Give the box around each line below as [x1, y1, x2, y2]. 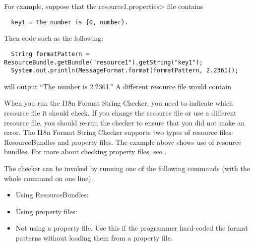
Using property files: [15, 206, 77, 216]
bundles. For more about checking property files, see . [4, 146, 167, 157]
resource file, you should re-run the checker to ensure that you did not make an [4, 117, 245, 127]
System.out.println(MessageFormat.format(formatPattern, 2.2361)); [11, 67, 239, 74]
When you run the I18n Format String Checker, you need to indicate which [4, 98, 233, 108]
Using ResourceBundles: [15, 189, 89, 200]
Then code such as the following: [4, 33, 104, 43]
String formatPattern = [11, 50, 89, 58]
